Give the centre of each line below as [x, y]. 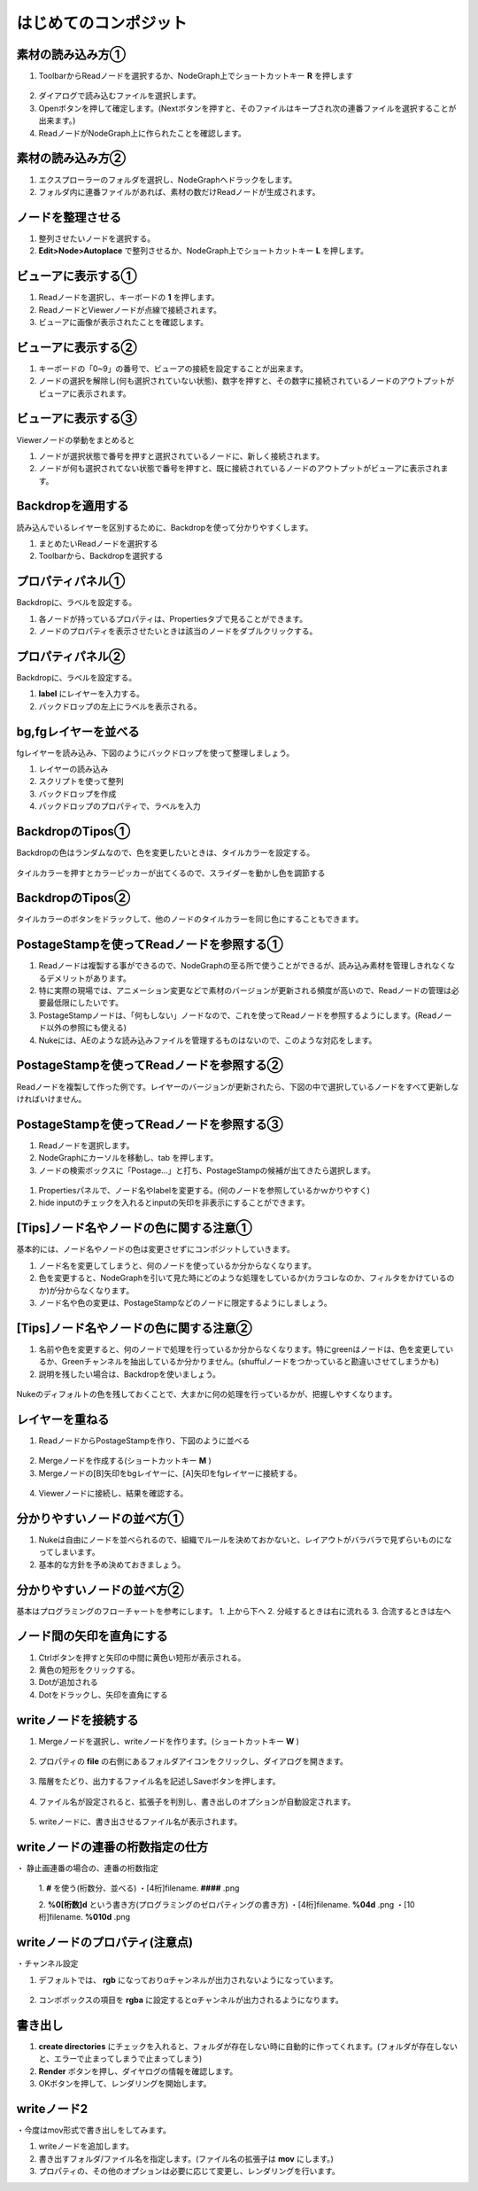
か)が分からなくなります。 [86, 1290]
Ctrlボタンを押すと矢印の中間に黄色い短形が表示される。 [142, 1658]
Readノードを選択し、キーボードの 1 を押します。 [129, 298]
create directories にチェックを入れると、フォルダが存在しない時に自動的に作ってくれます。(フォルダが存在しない [248, 2046]
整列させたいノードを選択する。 [96, 238]
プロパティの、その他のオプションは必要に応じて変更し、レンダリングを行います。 [189, 2172]
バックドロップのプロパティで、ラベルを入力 [119, 806]
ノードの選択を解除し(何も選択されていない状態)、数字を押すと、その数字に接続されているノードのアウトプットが [247, 381]
